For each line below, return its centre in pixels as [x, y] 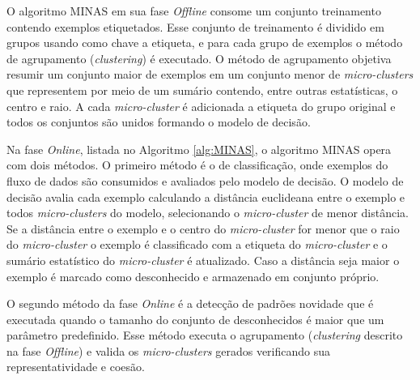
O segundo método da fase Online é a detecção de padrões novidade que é [190, 303]
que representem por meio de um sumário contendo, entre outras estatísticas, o [202, 90]
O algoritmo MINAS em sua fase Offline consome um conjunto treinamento [194, 11]
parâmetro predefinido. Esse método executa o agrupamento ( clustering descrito [205, 335]
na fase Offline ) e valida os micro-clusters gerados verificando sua [169, 350]
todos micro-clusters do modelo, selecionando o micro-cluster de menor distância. [208, 213]
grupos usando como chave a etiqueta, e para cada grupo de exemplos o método [205, 43]
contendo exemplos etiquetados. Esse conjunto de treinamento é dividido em [195, 26]
